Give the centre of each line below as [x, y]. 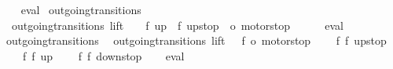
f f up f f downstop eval [103, 55]
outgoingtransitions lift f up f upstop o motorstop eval [178, 25]
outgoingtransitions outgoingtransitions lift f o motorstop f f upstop [196, 40]
